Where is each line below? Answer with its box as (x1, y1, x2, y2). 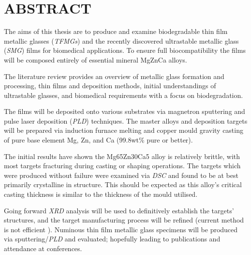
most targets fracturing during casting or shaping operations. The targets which (4, 160, 241, 171)
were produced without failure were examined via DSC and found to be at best (4, 170, 238, 180)
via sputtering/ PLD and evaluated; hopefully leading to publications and (4, 234, 221, 244)
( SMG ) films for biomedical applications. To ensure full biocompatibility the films (4, 45, 246, 55)
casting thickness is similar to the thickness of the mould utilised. (4, 189, 198, 199)
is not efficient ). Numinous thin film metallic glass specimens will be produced (4, 224, 238, 234)
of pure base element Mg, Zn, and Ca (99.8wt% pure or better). (4, 135, 193, 145)
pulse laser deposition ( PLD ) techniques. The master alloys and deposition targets (4, 115, 248, 126)
